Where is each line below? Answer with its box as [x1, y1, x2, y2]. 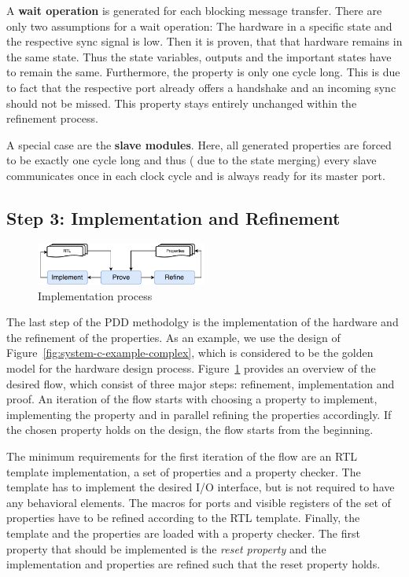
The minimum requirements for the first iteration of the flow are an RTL [6, 447, 358, 464]
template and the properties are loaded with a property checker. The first [6, 524, 360, 541]
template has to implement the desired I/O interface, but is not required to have [6, 479, 395, 495]
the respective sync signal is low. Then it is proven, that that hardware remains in [6, 33, 403, 50]
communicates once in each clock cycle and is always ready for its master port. [6, 167, 385, 183]
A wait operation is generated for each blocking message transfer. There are [6, 2, 382, 18]
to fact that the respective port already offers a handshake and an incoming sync [6, 79, 396, 95]
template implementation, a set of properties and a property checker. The [6, 463, 361, 480]
